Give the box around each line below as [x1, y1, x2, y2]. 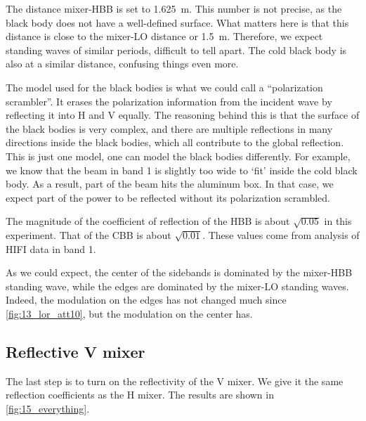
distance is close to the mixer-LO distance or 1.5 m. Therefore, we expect [6, 29, 323, 44]
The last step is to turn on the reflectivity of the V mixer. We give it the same [6, 373, 344, 388]
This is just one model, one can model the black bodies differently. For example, [6, 148, 351, 163]
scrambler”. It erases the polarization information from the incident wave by [6, 93, 332, 108]
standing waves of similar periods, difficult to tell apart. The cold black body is [6, 42, 347, 57]
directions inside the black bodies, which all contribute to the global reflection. [6, 135, 344, 150]
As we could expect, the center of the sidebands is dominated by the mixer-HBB [6, 265, 353, 280]
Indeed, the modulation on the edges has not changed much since [6, 292, 287, 307]
